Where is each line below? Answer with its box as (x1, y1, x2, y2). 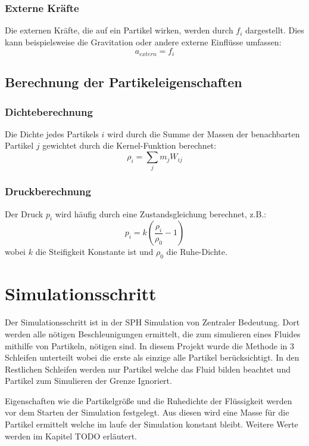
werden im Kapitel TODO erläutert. (5, 429, 137, 442)
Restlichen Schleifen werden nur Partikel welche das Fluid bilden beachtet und (5, 362, 291, 375)
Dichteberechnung (5, 104, 93, 119)
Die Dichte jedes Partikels (5, 127, 99, 140)
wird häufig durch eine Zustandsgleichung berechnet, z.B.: (55, 207, 267, 220)
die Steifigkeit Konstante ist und (35, 245, 154, 258)
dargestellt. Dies (245, 24, 304, 36)
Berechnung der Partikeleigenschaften (5, 73, 242, 91)
